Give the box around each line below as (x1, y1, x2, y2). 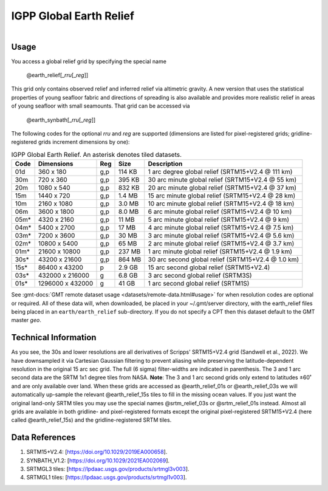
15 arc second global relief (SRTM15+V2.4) (148, 263, 270, 272)
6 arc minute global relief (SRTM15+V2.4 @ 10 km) (148, 207, 292, 216)
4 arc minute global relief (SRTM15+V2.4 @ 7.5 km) (148, 224, 294, 232)
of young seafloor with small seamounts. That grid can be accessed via (11, 102, 191, 109)
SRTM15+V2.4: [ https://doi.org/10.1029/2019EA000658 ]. (26, 448, 168, 456)
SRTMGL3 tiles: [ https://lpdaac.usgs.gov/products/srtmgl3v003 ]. (26, 465, 190, 473)
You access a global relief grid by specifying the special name (11, 58, 167, 65)
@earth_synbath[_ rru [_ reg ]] (26, 116, 96, 123)
